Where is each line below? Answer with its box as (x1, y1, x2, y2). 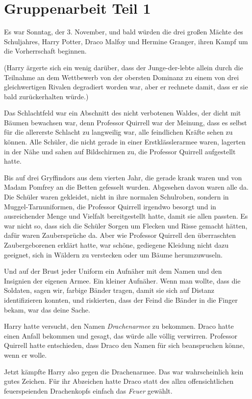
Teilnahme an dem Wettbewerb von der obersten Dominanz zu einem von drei (4, 72, 239, 82)
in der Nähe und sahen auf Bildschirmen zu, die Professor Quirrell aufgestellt (4, 146, 236, 156)
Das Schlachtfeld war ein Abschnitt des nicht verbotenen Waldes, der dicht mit (4, 108, 241, 118)
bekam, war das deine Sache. (4, 304, 90, 314)
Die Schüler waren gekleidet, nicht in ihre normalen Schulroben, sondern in (4, 192, 229, 202)
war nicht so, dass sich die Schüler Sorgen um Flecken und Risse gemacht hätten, (4, 220, 248, 230)
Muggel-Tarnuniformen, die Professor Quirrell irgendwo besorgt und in (4, 201, 216, 211)
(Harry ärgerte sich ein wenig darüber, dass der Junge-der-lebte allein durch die (4, 62, 243, 72)
